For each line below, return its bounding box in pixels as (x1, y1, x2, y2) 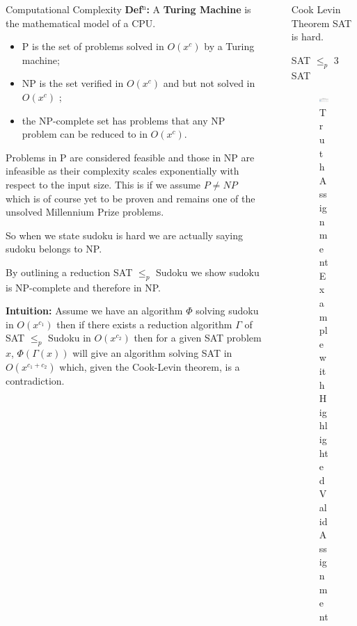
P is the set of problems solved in (22, 39, 164, 54)
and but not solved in (163, 76, 255, 90)
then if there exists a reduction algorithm (56, 316, 232, 331)
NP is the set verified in (22, 76, 124, 90)
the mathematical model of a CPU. (6, 15, 156, 30)
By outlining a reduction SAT (6, 264, 133, 279)
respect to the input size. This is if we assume (6, 177, 201, 191)
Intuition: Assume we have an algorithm (6, 303, 183, 318)
